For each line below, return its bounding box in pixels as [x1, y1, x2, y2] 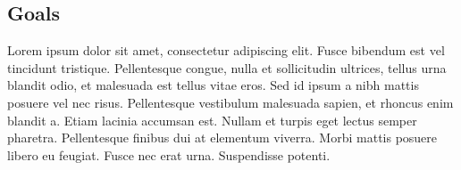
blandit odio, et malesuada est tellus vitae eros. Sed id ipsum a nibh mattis [7, 76, 419, 94]
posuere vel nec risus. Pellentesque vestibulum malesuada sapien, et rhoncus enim [7, 93, 454, 111]
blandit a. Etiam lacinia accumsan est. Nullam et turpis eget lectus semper [7, 110, 417, 129]
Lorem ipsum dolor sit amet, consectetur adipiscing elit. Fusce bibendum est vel [7, 41, 445, 60]
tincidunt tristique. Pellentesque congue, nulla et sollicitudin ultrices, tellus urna [7, 58, 447, 77]
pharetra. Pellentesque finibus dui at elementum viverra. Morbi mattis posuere [7, 128, 438, 147]
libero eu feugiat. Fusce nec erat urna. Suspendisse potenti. [7, 145, 331, 164]
